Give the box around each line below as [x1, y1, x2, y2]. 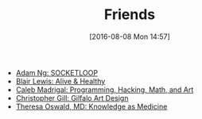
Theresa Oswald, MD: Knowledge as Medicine [15, 102, 168, 111]
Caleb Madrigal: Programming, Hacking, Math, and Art [15, 85, 194, 94]
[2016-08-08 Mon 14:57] [88, 32, 170, 41]
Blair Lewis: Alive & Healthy [15, 76, 106, 86]
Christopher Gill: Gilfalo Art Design [15, 93, 129, 102]
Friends [103, 6, 156, 24]
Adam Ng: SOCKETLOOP [15, 67, 98, 77]
